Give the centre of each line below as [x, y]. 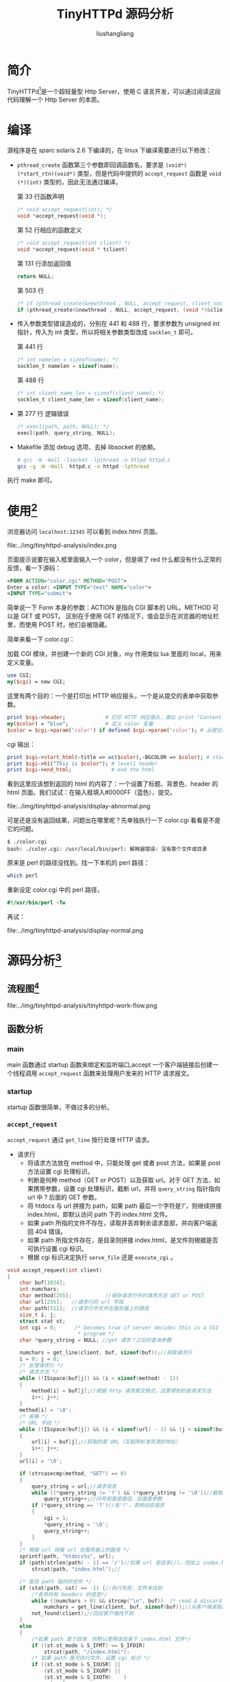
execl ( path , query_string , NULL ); [66, 433]
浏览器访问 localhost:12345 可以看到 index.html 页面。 [84, 531]
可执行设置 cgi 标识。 [57, 1248]
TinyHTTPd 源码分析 [115, 14]
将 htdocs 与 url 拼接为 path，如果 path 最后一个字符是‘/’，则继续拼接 [125, 1206]
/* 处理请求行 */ [41, 1365]
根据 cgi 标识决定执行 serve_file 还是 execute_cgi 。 [102, 1257]
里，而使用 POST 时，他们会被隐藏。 [59, 624]
